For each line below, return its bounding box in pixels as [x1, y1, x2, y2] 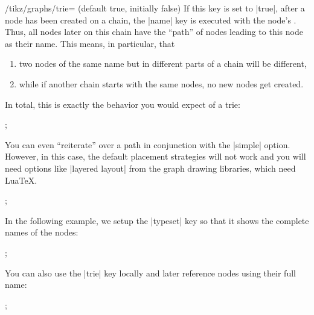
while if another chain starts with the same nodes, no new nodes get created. [19, 77, 304, 90]
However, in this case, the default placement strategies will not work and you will [5, 150, 306, 163]
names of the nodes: [5, 226, 78, 239]
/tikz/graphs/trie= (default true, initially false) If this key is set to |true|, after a [5, 2, 305, 14]
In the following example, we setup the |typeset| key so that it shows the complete [5, 214, 309, 226]
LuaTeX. [5, 173, 37, 186]
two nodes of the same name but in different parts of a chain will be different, [19, 57, 307, 70]
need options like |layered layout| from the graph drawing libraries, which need [5, 161, 296, 174]
